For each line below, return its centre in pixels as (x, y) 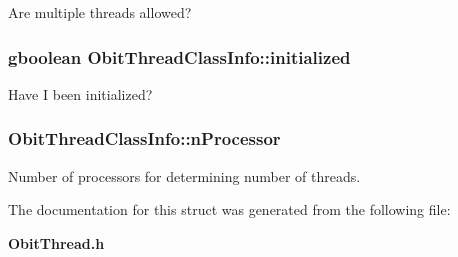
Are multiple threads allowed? (100, 12)
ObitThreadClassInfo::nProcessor (144, 138)
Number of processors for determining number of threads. (184, 175)
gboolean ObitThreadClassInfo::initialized (179, 56)
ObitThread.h (56, 242)
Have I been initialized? (80, 93)
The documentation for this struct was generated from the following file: (229, 209)
